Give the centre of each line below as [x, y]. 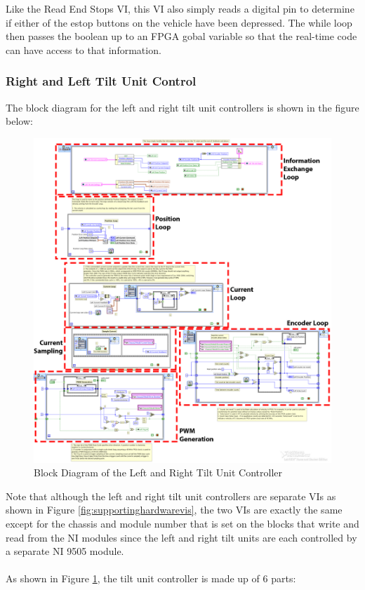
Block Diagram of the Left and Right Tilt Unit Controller [158, 472]
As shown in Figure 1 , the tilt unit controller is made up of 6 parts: [151, 578]
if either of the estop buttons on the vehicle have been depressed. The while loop [179, 22]
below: [19, 121]
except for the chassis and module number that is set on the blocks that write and [182, 524]
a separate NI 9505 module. [65, 551]
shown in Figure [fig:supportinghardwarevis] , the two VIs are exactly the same [174, 510]
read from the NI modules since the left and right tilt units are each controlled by [181, 537]
